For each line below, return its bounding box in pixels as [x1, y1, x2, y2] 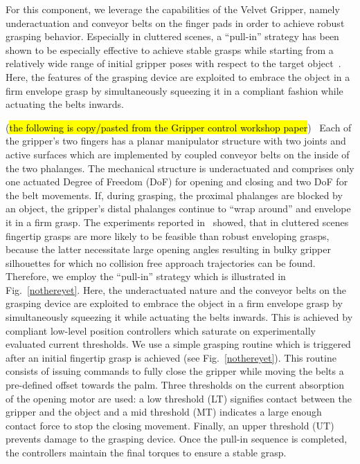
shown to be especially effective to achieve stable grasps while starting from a [6, 42, 334, 57]
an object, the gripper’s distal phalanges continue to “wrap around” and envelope [6, 201, 351, 216]
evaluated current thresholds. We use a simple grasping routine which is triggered [6, 337, 351, 351]
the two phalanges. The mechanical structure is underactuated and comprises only [6, 160, 354, 175]
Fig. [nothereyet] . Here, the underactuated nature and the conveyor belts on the [6, 282, 347, 297]
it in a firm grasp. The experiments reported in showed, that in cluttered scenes [6, 214, 349, 229]
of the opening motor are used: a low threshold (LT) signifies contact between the [6, 391, 352, 405]
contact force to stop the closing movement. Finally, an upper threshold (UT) [6, 418, 334, 432]
